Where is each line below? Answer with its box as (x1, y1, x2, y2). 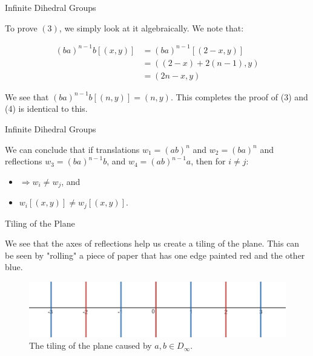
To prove (5, 21, 38, 34)
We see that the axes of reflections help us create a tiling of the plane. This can (5, 237, 300, 250)
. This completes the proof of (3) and (170, 90, 308, 103)
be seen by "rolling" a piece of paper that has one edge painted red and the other (5, 248, 305, 261)
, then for (191, 155, 226, 167)
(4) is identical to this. (5, 102, 88, 115)
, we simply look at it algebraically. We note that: (59, 21, 244, 34)
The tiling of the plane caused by (29, 339, 152, 352)
